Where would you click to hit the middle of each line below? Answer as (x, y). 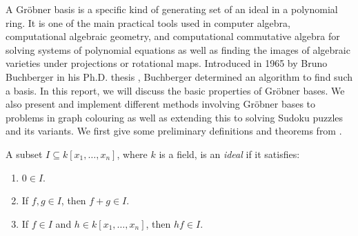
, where (132, 154)
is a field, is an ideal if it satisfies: (229, 154)
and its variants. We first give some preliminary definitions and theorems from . (174, 131)
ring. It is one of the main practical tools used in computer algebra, (148, 22)
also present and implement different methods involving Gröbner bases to (161, 104)
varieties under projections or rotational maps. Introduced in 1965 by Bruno (167, 63)
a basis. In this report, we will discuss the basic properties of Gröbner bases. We (175, 90)
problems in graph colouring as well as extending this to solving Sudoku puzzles (175, 117)
